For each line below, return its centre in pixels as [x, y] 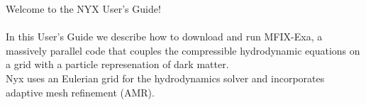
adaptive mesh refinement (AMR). [80, 92]
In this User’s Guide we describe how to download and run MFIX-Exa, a [164, 37]
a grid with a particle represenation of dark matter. [117, 64]
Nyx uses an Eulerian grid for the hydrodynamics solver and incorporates [165, 78]
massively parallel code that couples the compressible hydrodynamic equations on [183, 50]
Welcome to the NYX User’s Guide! [83, 9]
